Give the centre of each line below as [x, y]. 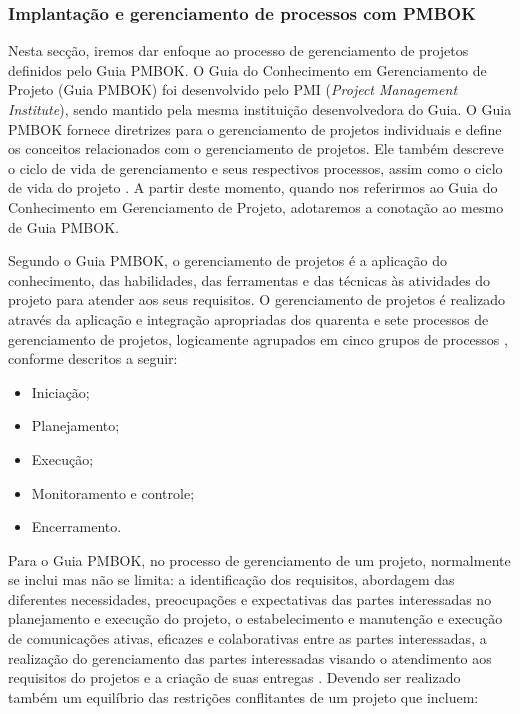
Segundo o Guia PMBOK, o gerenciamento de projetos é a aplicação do [227, 260]
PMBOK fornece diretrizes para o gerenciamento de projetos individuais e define [255, 128]
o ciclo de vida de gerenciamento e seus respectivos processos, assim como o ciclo [255, 167]
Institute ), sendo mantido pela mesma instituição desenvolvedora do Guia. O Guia [260, 109]
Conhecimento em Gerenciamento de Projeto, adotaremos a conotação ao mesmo [256, 206]
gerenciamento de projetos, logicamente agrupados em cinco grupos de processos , [258, 338]
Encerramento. [76, 526]
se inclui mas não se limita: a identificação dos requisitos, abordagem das [231, 579]
